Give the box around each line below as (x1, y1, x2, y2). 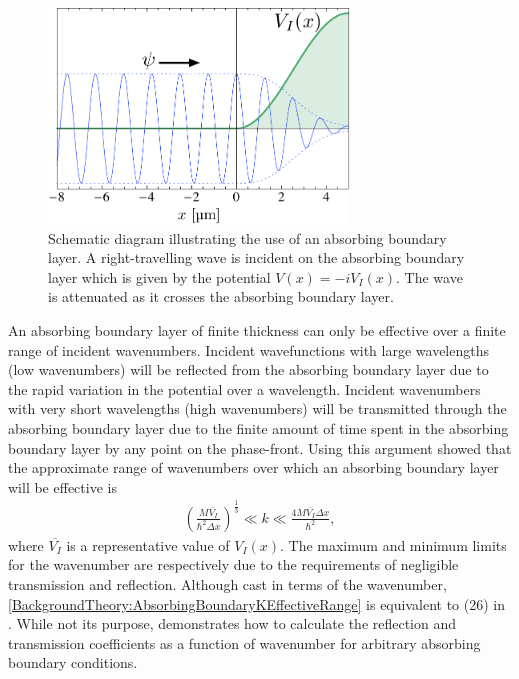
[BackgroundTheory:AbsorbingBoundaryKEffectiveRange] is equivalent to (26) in (8, 593, 505, 614)
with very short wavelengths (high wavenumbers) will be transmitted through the (8, 398, 507, 419)
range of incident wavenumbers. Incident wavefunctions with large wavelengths (8, 339, 489, 360)
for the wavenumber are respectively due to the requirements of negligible (8, 554, 459, 575)
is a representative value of (66, 534, 230, 555)
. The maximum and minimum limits (279, 534, 507, 555)
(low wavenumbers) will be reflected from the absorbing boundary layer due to (8, 359, 489, 380)
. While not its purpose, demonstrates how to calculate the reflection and (8, 613, 457, 634)
